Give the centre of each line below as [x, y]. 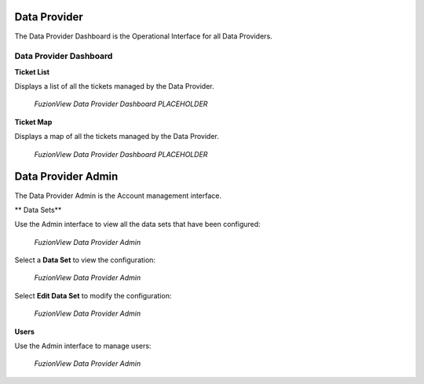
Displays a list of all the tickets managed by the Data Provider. [115, 86]
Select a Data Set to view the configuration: [85, 260]
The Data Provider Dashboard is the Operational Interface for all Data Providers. [143, 36]
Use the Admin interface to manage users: [83, 346]
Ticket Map [33, 122]
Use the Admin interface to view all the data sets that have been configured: [137, 225]
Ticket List [32, 71]
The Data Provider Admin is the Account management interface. [118, 196]
